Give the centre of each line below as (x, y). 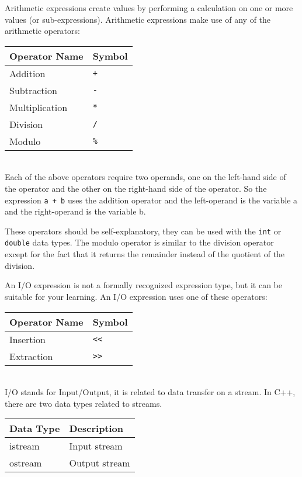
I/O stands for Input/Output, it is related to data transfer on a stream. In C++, (150, 392)
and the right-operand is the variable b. (75, 211)
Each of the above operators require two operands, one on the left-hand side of (145, 177)
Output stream (100, 463)
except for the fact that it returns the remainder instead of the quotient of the (145, 254)
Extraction (31, 356)
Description (96, 428)
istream (25, 446)
